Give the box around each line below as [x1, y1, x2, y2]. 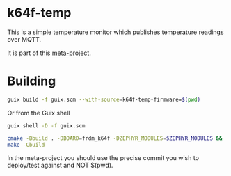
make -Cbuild [7, 141, 45, 148]
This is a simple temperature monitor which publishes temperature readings [7, 28, 224, 36]
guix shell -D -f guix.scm [7, 122, 86, 129]
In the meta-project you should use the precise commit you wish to [7, 154, 200, 162]
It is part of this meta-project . [7, 49, 92, 57]
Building [7, 73, 56, 89]
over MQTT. [7, 35, 42, 43]
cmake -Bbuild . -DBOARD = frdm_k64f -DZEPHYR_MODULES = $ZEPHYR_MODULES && [7, 134, 223, 142]
